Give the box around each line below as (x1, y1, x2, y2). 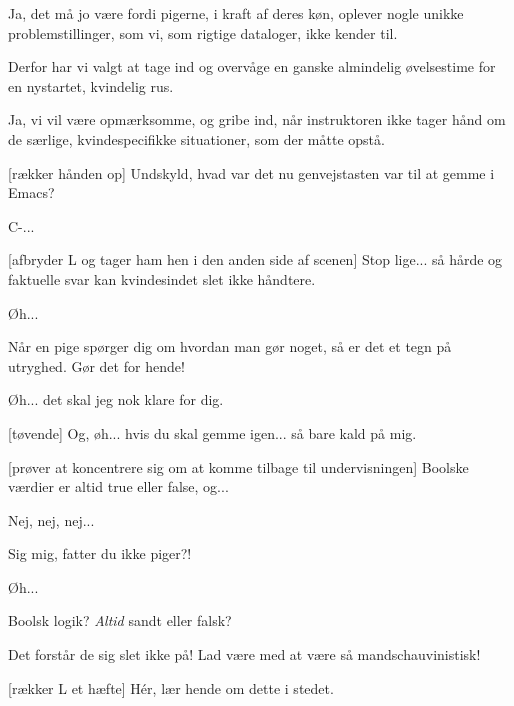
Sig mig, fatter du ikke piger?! (8, 543, 192, 564)
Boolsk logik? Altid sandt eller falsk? (8, 610, 232, 631)
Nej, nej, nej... (8, 509, 95, 530)
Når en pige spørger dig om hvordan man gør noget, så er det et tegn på (8, 336, 452, 357)
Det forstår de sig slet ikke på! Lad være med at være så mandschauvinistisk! (8, 644, 481, 665)
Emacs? (8, 182, 55, 203)
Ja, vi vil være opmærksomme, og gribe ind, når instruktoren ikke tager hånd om (8, 109, 506, 130)
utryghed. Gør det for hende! (8, 355, 185, 376)
